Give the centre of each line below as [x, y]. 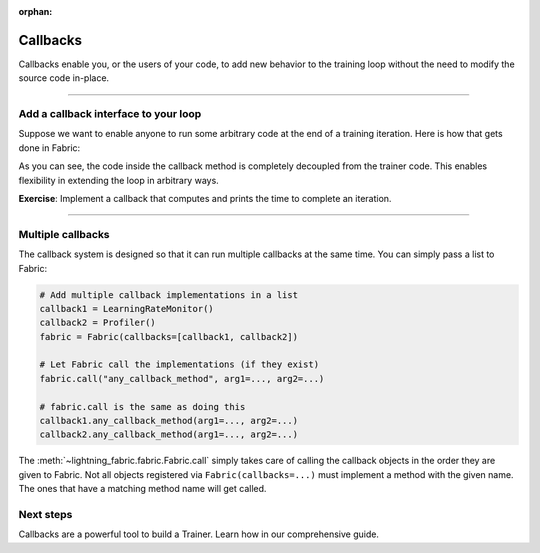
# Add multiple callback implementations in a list [169, 294]
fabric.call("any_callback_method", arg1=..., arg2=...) [182, 378]
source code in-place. [64, 78]
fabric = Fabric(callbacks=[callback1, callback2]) [169, 336]
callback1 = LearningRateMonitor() [126, 308]
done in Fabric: [49, 147]
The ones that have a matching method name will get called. [142, 489]
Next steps [45, 514]
